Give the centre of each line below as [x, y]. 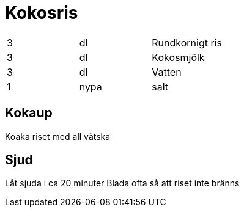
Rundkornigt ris [187, 42]
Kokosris [42, 13]
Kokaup [29, 113]
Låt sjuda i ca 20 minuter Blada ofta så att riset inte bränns [122, 183]
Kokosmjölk [178, 57]
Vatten [167, 72]
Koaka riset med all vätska [58, 136]
